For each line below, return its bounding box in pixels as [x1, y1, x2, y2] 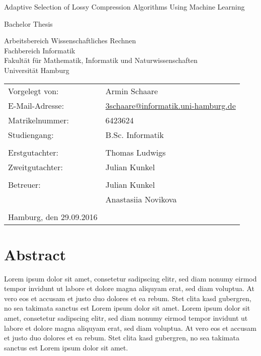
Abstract [4, 244, 66, 264]
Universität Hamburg [4, 64, 69, 75]
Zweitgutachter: [8, 161, 63, 173]
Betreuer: [8, 178, 41, 190]
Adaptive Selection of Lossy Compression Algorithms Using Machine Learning [4, 2, 245, 12]
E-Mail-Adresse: [8, 99, 64, 111]
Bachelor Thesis [4, 18, 53, 29]
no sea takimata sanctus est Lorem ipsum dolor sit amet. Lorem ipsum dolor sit [4, 303, 250, 313]
